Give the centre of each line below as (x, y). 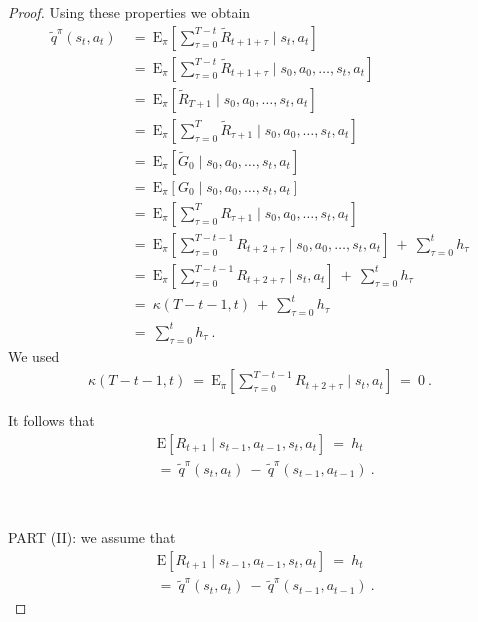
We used (34, 355)
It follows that (51, 420)
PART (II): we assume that (92, 537)
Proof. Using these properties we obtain (129, 12)
